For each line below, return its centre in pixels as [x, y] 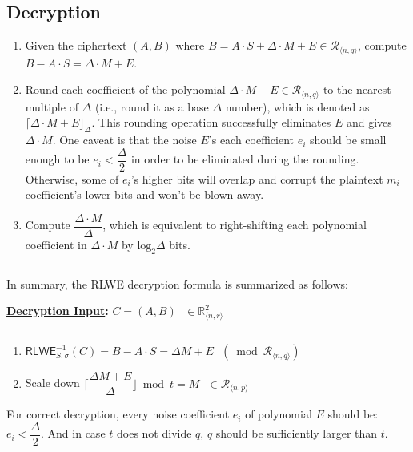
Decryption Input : [58, 311]
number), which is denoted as [297, 106]
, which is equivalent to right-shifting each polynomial [235, 225]
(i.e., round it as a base [152, 106]
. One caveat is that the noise [124, 140]
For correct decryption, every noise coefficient [118, 414]
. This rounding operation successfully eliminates [211, 122]
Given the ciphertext [76, 45]
